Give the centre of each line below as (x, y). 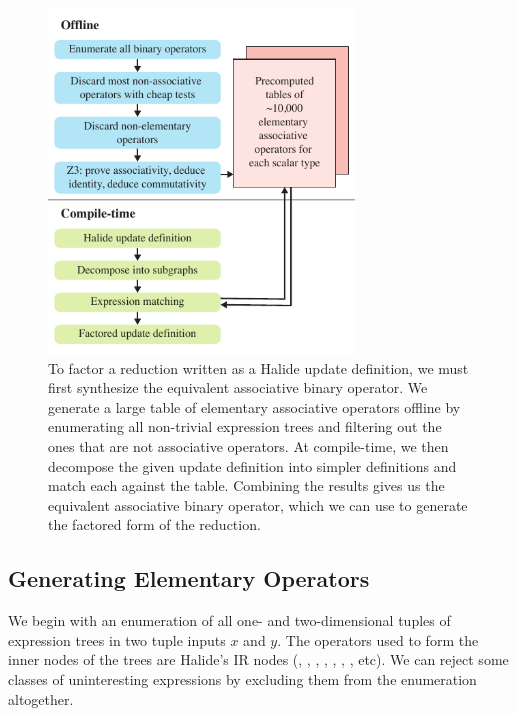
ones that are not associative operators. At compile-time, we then (248, 446)
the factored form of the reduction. (154, 524)
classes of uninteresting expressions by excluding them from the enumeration (242, 679)
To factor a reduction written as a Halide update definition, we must (258, 367)
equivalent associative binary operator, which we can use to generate (258, 504)
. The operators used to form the (378, 639)
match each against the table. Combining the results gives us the (246, 485)
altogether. (41, 698)
